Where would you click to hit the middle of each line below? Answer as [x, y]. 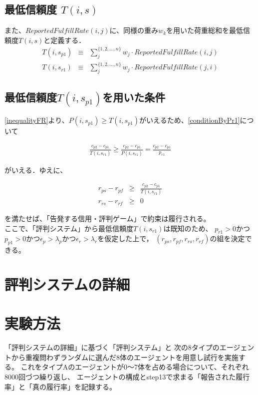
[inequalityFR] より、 [37, 120]
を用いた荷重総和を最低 [205, 30]
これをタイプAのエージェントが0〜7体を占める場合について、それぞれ [135, 367]
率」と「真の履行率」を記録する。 [60, 386]
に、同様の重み [134, 30]
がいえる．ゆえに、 [36, 170]
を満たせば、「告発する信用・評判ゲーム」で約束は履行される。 [108, 218]
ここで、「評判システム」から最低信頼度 [69, 228]
